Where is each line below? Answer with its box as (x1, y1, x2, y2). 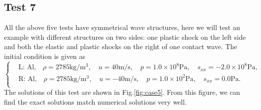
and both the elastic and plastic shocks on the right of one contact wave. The (4, 41, 237, 52)
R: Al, (18, 75, 37, 82)
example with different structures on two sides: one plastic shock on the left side (4, 31, 246, 42)
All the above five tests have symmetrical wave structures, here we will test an (4, 22, 240, 32)
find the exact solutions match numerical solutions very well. (4, 96, 187, 107)
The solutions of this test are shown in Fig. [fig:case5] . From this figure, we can (4, 87, 240, 97)
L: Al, (18, 64, 36, 71)
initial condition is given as (4, 51, 86, 61)
